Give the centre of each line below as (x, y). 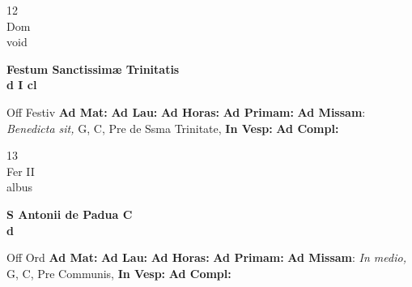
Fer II (21, 171)
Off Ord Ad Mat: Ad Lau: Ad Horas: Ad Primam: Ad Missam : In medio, (206, 257)
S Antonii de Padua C (70, 214)
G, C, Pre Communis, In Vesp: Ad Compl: (119, 273)
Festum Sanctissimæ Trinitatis (93, 69)
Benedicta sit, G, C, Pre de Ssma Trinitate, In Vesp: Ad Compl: (173, 128)
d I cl (22, 85)
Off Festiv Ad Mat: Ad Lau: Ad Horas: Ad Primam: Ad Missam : (186, 111)
